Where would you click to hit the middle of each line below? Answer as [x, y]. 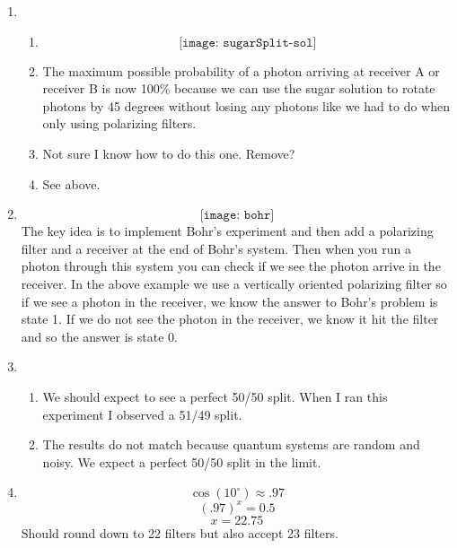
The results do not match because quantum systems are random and [231, 444]
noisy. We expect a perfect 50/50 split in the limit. [182, 461]
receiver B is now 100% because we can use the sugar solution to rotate [239, 88]
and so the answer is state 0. [99, 336]
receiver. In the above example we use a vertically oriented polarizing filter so [234, 283]
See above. [71, 183]
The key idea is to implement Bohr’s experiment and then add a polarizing [227, 231]
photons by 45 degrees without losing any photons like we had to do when [246, 105]
